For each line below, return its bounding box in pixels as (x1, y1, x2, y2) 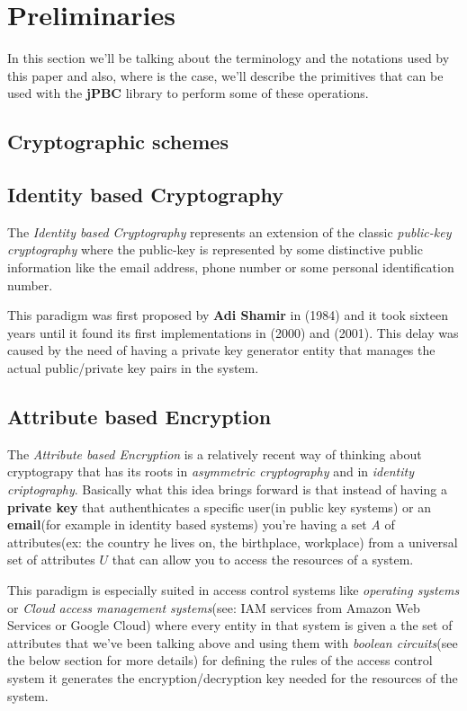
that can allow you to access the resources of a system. (112, 550, 414, 569)
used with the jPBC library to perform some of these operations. (7, 84, 369, 102)
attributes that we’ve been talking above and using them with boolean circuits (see (7, 633, 458, 652)
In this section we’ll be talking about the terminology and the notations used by (7, 49, 450, 67)
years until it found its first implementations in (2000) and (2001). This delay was (7, 323, 459, 342)
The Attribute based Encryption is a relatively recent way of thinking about (7, 444, 422, 463)
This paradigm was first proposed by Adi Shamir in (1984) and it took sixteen (7, 306, 448, 324)
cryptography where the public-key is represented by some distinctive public (7, 240, 423, 259)
